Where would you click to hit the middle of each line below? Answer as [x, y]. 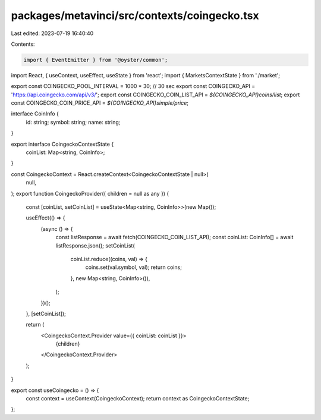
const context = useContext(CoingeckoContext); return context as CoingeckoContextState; [138, 399]
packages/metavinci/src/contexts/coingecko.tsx [135, 15]
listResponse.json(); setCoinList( [95, 245]
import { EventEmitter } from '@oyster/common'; [96, 60]
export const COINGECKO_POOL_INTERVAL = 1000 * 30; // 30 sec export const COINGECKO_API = [133, 86]
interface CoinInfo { [35, 114]
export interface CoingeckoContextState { [62, 144]
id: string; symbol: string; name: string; [73, 122]
